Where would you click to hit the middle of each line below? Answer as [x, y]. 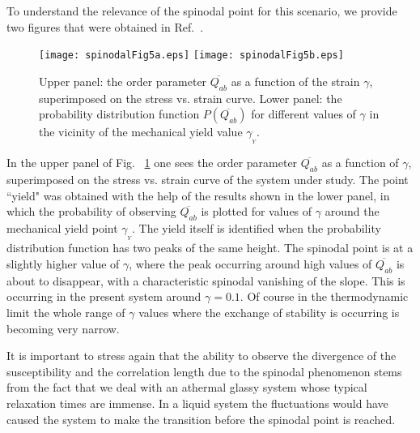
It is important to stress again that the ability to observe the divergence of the [202, 356]
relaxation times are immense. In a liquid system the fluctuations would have [197, 403]
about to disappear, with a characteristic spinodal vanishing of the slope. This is [206, 280]
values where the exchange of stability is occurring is [269, 312]
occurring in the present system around [104, 296]
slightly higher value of [63, 264]
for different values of [303, 114]
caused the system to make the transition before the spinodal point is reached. [201, 419]
